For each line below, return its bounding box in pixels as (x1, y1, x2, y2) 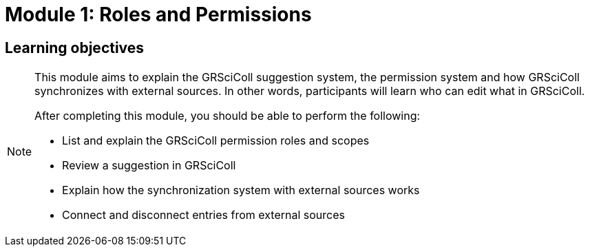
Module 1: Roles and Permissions (5, 3, 312, 26)
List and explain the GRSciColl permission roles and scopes (62, 134, 370, 148)
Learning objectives (5, 39, 145, 56)
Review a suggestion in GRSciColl (62, 158, 236, 173)
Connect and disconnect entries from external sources (62, 208, 345, 222)
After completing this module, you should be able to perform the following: (34, 109, 421, 123)
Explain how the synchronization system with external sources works (62, 183, 420, 198)
